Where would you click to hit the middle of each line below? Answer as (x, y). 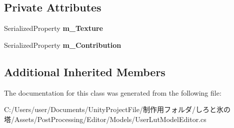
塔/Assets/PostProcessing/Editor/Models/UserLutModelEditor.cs (105, 119)
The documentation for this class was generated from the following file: (113, 92)
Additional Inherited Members (85, 71)
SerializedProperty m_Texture (53, 28)
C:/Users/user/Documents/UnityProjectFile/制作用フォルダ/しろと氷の (117, 109)
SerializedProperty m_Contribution (63, 45)
